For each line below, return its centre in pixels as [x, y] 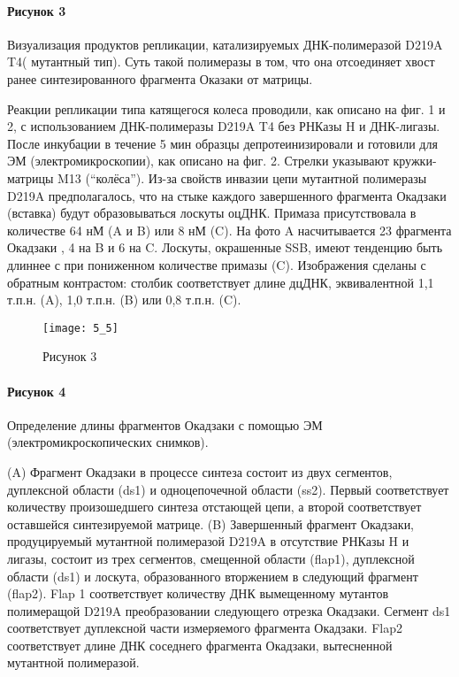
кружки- [415, 161]
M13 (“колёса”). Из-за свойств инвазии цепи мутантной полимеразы [242, 177]
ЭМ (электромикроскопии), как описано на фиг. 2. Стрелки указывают [198, 161]
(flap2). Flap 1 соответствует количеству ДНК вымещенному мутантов [198, 593]
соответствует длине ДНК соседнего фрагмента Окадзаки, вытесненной [200, 645]
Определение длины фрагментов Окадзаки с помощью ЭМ [165, 424]
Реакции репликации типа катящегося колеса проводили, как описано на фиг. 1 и [226, 108]
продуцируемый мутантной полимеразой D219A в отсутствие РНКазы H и [208, 541]
